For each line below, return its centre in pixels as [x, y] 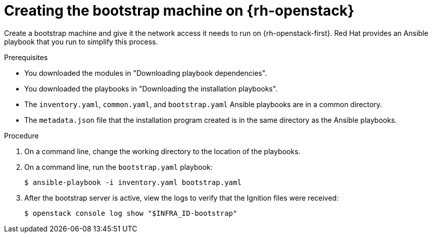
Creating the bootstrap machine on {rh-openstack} [179, 11]
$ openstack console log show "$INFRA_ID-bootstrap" [131, 213]
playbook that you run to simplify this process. [81, 41]
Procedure [21, 135]
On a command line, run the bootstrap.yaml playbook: [118, 167]
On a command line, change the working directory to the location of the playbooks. [162, 151]
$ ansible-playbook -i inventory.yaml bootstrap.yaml [133, 182]
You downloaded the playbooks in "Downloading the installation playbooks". [151, 88]
